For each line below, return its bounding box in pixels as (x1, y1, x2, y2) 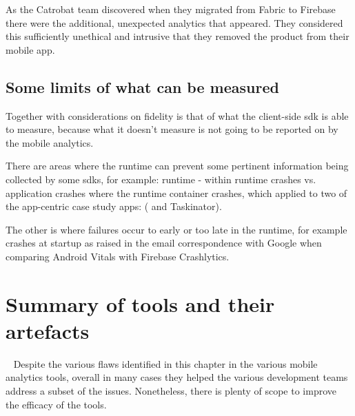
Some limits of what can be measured (6, 76, 279, 97)
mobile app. (6, 42, 55, 56)
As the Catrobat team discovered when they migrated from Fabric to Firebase (6, 2, 336, 16)
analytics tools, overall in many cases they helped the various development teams (6, 370, 348, 384)
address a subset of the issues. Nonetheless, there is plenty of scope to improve (6, 384, 337, 398)
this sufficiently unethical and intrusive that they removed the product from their (6, 29, 349, 43)
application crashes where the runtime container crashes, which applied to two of (6, 185, 347, 200)
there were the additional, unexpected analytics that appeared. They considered (6, 15, 343, 30)
